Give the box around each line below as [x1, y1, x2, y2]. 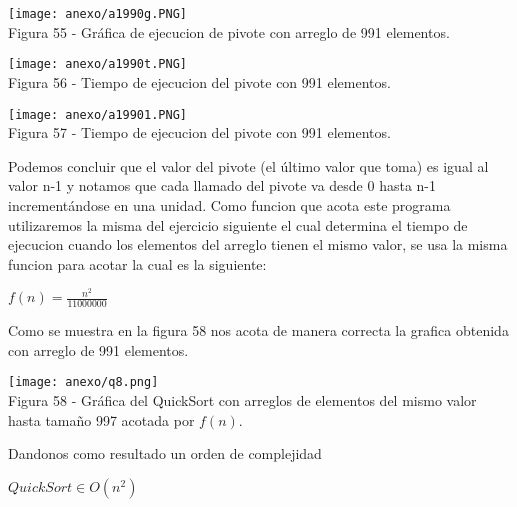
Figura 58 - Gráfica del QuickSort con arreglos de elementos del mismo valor [8, 390, 477, 411]
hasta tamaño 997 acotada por [8, 409, 195, 430]
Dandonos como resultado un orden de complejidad [8, 443, 322, 464]
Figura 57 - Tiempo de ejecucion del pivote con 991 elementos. [8, 122, 391, 143]
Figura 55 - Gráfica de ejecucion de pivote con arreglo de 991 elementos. [8, 21, 450, 42]
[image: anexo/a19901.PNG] [8, 107, 187, 122]
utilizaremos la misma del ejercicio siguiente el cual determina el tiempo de [8, 214, 468, 235]
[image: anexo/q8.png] [8, 375, 159, 390]
